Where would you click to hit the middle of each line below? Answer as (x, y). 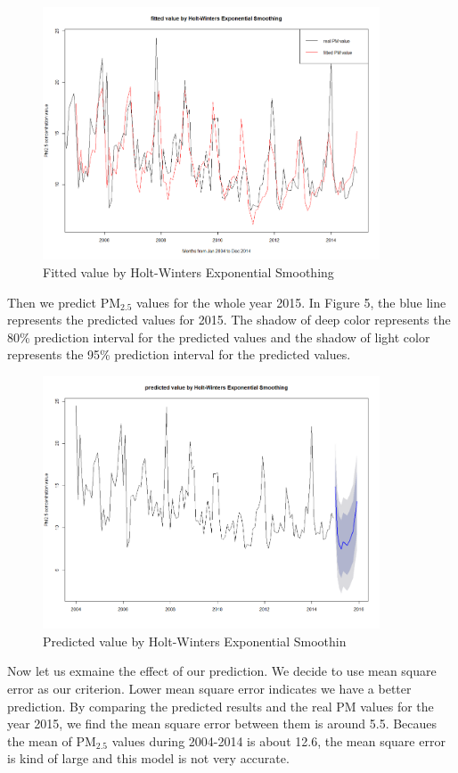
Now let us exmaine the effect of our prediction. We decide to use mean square (222, 671)
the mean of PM (52, 740)
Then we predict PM (64, 302)
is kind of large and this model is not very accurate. (148, 758)
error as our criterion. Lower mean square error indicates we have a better (209, 689)
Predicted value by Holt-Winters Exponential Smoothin (195, 641)
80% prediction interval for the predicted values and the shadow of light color (219, 337)
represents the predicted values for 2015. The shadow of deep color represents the (229, 320)
